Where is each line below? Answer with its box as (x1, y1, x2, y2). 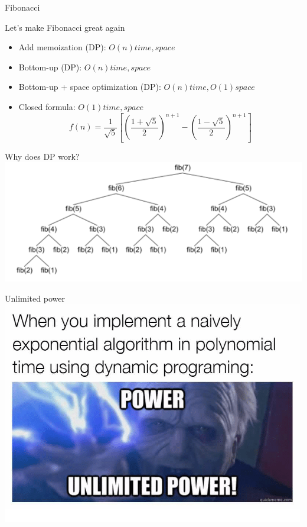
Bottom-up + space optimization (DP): (18, 80, 161, 93)
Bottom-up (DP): (18, 60, 82, 73)
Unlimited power (5, 292, 65, 304)
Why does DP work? (5, 150, 80, 162)
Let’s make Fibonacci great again (5, 21, 125, 33)
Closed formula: (18, 100, 76, 112)
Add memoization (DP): (18, 41, 106, 53)
